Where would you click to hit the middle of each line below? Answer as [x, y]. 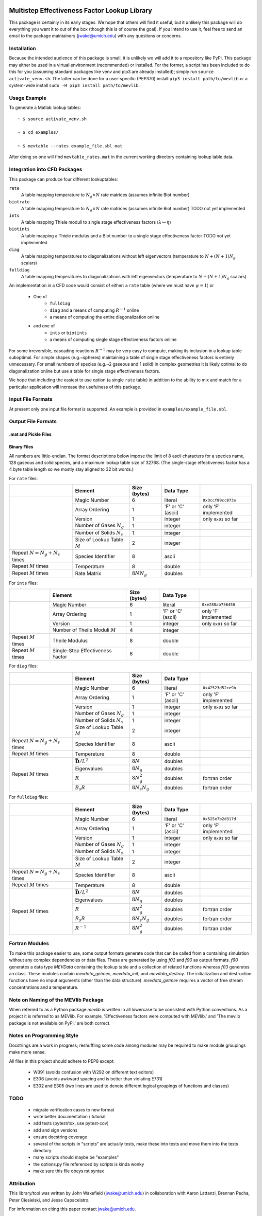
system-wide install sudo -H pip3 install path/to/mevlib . [74, 85]
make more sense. [27, 1052]
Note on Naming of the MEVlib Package [56, 1000]
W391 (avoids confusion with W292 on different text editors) [94, 1072]
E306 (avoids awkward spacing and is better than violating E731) [98, 1079]
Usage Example [28, 98]
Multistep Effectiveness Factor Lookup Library [81, 10]
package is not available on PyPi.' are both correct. [60, 1023]
